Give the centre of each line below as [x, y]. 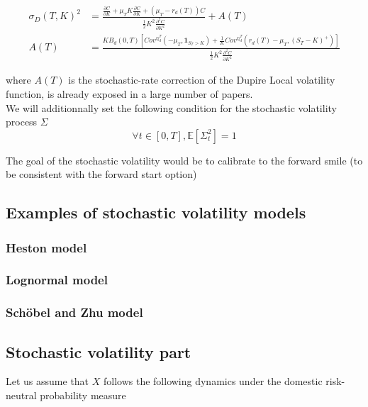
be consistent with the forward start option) [101, 174]
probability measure [83, 395]
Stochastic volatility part [99, 351]
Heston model [46, 247]
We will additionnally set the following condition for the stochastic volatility [171, 107]
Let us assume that [48, 381]
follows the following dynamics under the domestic [213, 381]
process [22, 122]
